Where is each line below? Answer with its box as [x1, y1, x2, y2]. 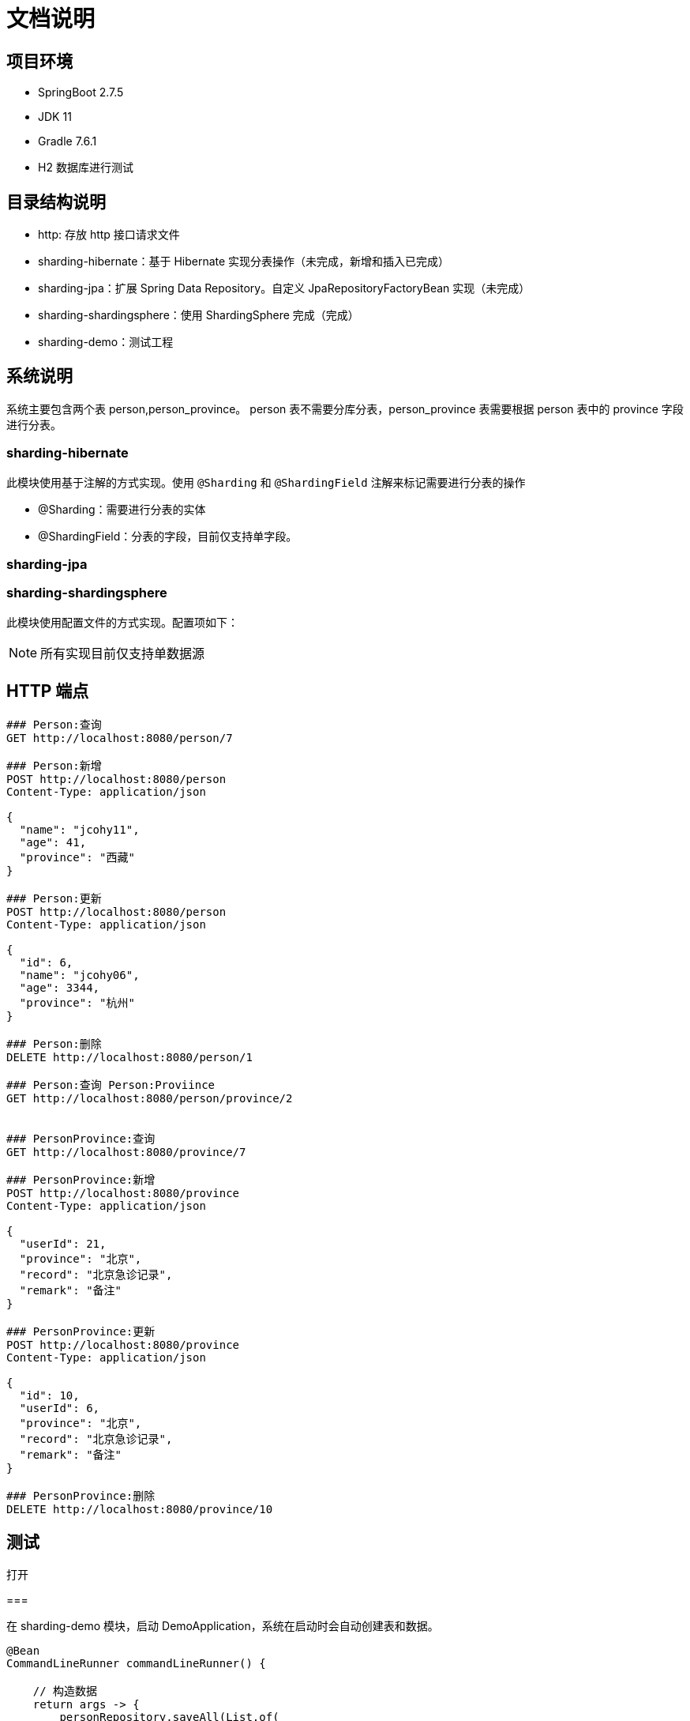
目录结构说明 [6, 191, 106, 212]
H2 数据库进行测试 [38, 160, 133, 175]
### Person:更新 [6, 891, 102, 905]
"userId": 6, [19, 1401, 100, 1414]
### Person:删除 [6, 1037, 102, 1050]
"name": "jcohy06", [19, 968, 140, 981]
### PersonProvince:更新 [6, 1324, 156, 1338]
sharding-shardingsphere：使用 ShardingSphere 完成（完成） [38, 308, 359, 322]
